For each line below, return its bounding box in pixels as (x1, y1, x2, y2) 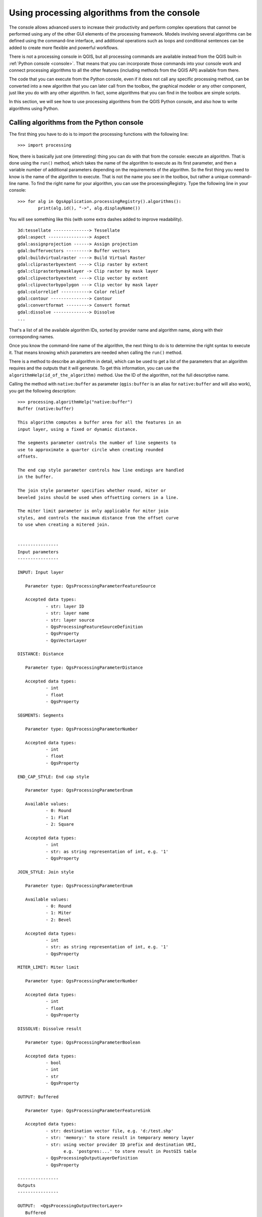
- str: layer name (45, 610, 90, 616)
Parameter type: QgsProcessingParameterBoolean (25, 1039, 141, 1045)
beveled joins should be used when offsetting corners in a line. (17, 495, 179, 500)
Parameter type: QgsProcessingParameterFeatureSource (25, 583, 156, 589)
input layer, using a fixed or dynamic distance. (17, 426, 138, 432)
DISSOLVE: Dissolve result (17, 1026, 82, 1032)
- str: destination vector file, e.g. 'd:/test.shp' (45, 1128, 174, 1134)
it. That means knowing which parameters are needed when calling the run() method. (9, 350, 183, 355)
